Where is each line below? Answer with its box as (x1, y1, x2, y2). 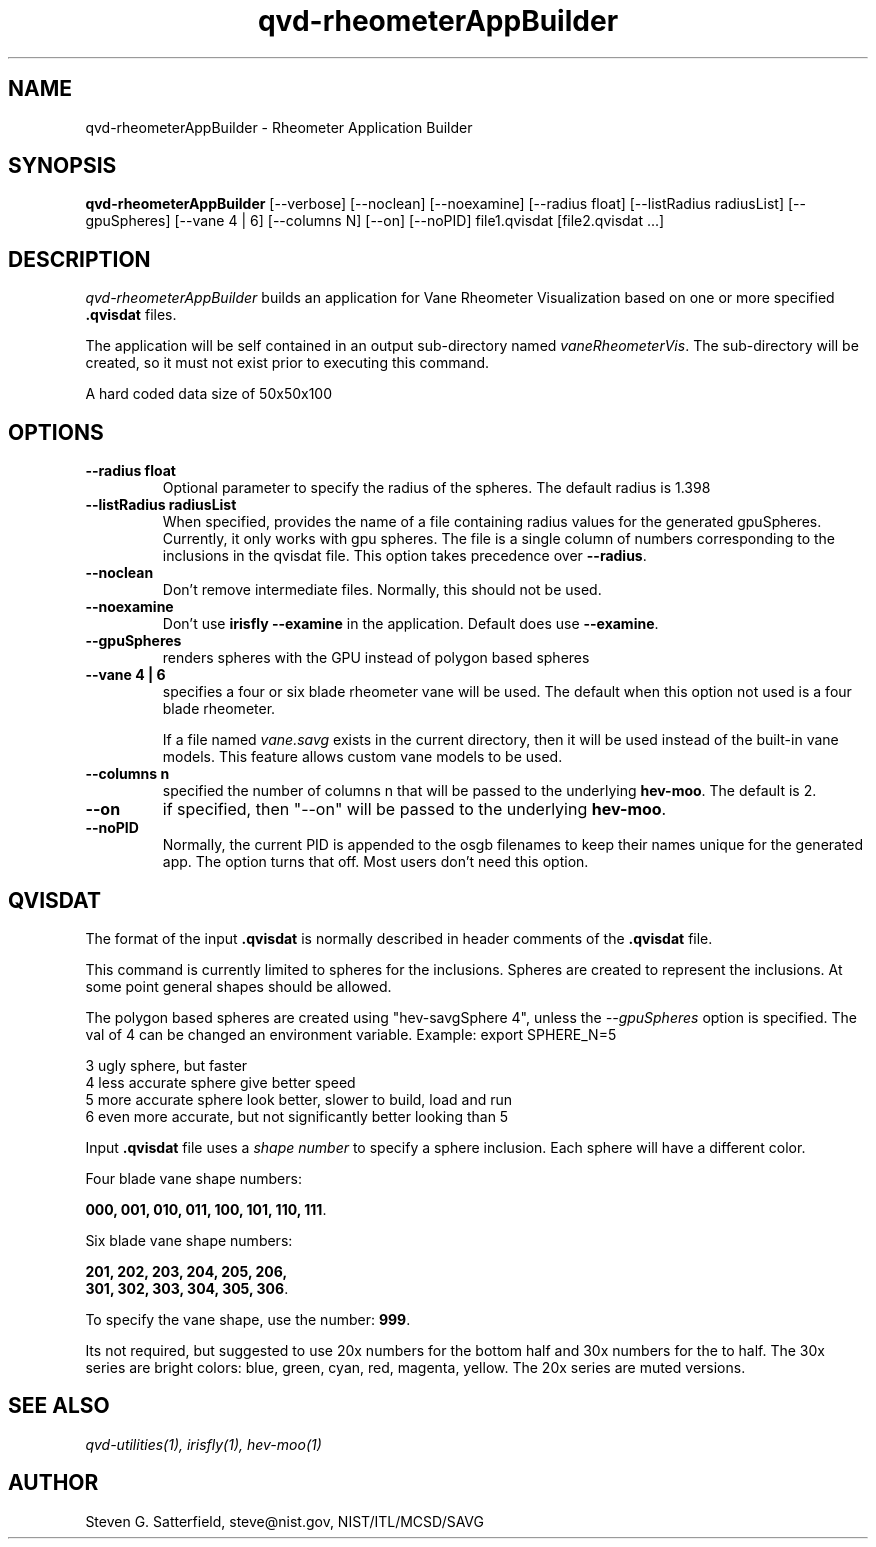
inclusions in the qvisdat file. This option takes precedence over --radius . (162, 547, 647, 565)
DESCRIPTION (8, 246, 151, 272)
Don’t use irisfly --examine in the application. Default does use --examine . (162, 615, 659, 633)
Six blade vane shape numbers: (85, 1231, 293, 1249)
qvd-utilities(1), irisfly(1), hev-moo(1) (85, 1435, 322, 1453)
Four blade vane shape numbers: (85, 1169, 302, 1187)
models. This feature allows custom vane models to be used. (162, 748, 563, 766)
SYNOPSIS (8, 153, 117, 179)
